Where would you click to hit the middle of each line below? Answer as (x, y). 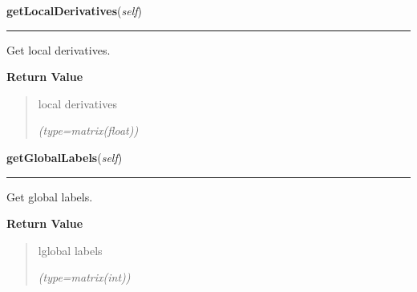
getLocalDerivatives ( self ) (75, 10)
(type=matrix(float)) (88, 130)
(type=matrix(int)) (84, 277)
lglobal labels (70, 250)
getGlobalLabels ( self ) (65, 157)
